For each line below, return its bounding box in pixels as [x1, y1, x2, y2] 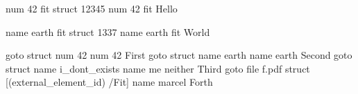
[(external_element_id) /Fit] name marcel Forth [6, 75, 213, 89]
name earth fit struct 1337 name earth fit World [6, 24, 210, 39]
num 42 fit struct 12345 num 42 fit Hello [6, 1, 178, 15]
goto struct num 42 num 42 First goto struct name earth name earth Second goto [6, 48, 352, 62]
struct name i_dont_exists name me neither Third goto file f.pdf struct [6, 61, 310, 75]
